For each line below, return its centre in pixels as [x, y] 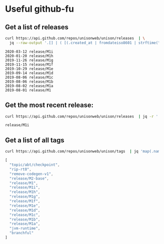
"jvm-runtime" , [25, 228]
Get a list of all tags [35, 140]
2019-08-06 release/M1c [29, 77]
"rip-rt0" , [20, 169]
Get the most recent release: [49, 105]
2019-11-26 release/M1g [29, 60]
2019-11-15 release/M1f [29, 65]
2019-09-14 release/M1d [29, 73]
